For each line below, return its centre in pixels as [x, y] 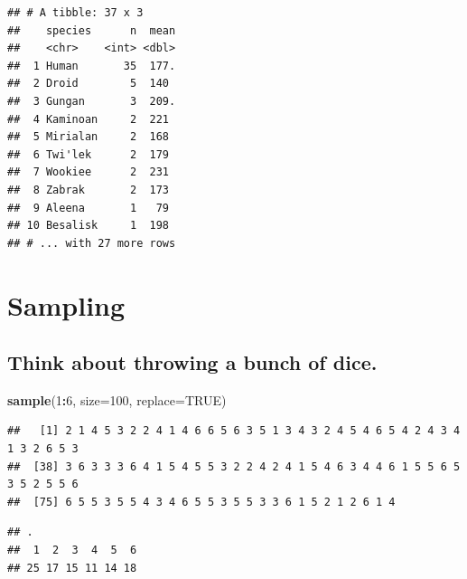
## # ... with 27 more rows [92, 243]
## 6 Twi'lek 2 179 [88, 154]
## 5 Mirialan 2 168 [88, 137]
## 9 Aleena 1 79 [88, 208]
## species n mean [92, 30]
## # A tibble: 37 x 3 [75, 13]
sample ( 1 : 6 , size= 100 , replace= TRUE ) [117, 399]
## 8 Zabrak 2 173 [88, 190]
